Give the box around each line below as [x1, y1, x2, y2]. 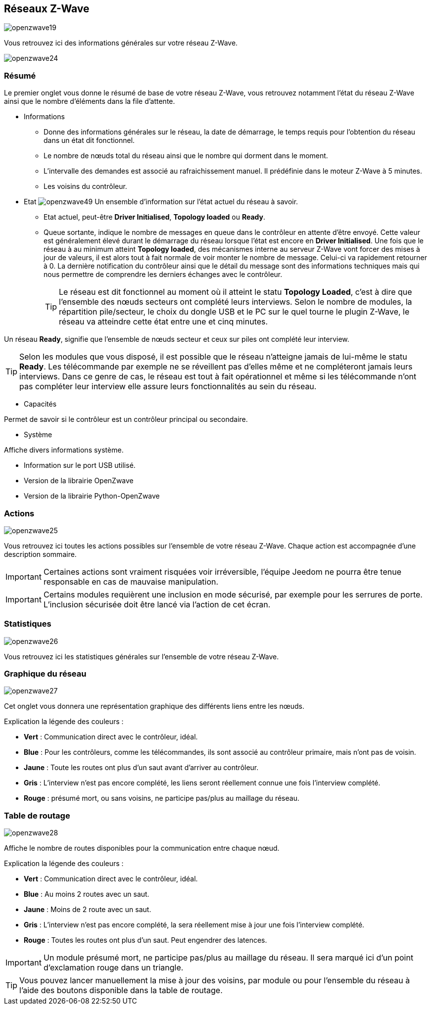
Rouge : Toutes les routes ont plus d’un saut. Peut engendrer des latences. [24, 936, 267, 945]
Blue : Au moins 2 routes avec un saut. [24, 890, 149, 899]
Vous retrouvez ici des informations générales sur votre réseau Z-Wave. [4, 39, 238, 47]
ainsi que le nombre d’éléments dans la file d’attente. [4, 97, 175, 106]
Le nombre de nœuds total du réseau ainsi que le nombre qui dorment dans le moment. [44, 151, 328, 160]
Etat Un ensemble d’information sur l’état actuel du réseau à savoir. [24, 197, 298, 206]
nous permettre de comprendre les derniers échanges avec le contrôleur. [44, 270, 283, 279]
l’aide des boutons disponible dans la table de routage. [19, 985, 223, 996]
